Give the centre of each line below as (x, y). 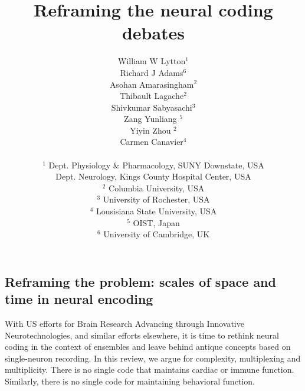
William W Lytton (152, 61)
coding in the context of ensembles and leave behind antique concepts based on (148, 347)
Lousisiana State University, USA (157, 211)
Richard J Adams (152, 72)
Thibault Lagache (152, 96)
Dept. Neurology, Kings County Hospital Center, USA (153, 176)
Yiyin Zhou (150, 130)
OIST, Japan (156, 222)
